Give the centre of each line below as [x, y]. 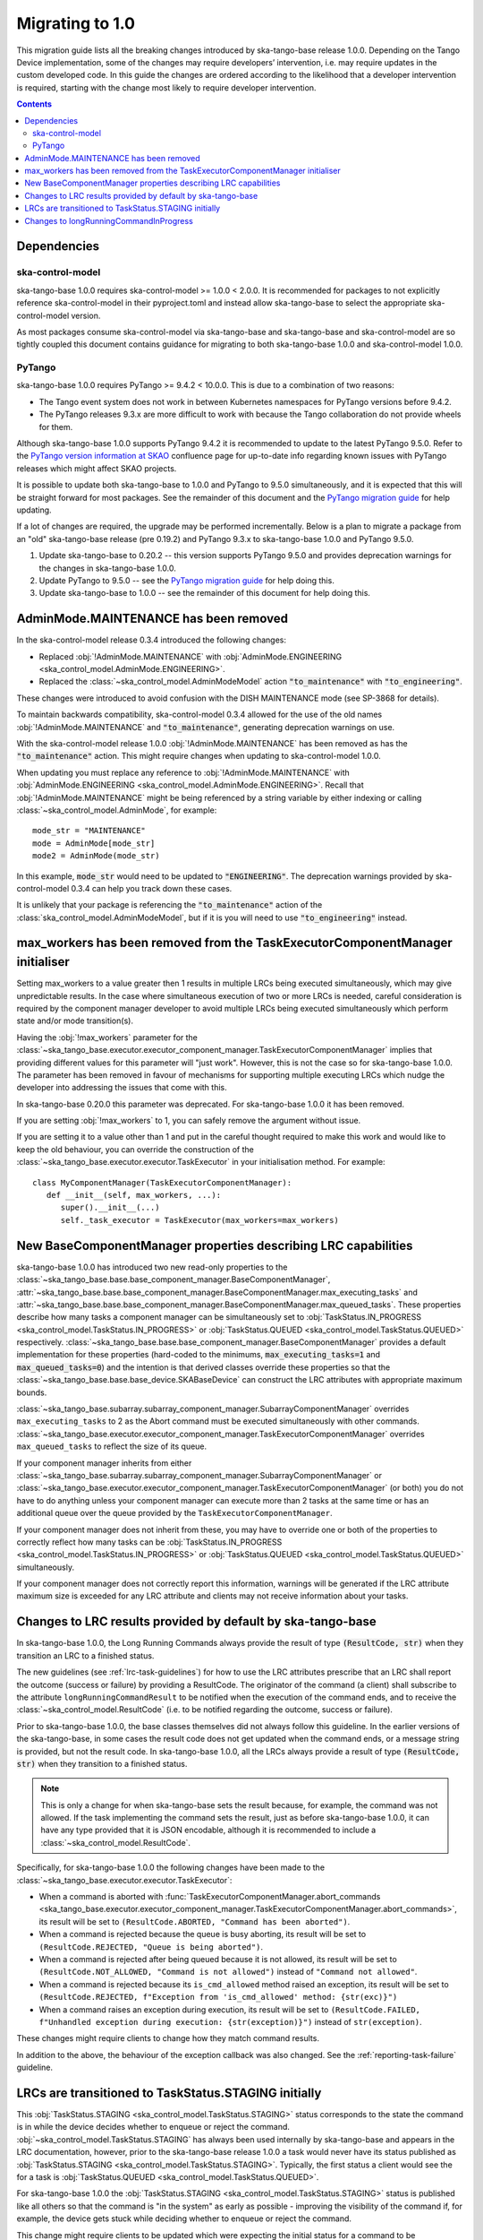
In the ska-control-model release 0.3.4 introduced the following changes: [151, 640]
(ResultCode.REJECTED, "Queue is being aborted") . [151, 1947]
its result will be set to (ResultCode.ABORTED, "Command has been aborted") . [195, 1921]
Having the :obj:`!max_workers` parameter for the [107, 1037]
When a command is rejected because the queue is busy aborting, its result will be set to [203, 1934]
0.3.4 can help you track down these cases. [152, 888]
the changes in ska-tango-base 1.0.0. [107, 568]
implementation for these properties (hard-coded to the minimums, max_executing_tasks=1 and [198, 1355]
